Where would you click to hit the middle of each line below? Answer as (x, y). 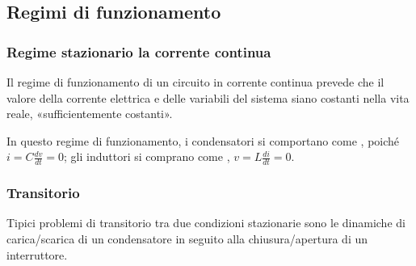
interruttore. (37, 254)
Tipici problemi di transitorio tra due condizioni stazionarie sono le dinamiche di (206, 223)
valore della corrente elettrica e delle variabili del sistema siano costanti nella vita (208, 97)
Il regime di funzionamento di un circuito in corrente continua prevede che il (195, 82)
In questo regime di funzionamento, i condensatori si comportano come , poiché (203, 140)
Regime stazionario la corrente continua (139, 51)
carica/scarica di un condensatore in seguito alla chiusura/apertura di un (187, 239)
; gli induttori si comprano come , (147, 156)
